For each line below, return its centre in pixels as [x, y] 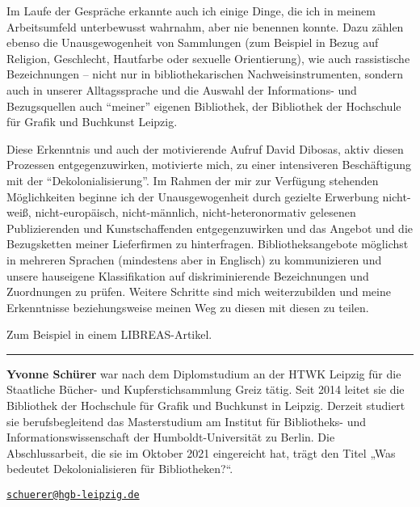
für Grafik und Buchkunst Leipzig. [92, 122]
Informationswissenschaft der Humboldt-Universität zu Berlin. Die [171, 437]
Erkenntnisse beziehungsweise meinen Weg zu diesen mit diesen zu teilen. [188, 307]
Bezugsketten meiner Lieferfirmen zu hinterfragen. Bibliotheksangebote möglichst [208, 244]
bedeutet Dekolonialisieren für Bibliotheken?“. [120, 469]
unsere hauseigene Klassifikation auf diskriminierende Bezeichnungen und [188, 275]
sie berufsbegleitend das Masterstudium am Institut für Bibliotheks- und [187, 421]
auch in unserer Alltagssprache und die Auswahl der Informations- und [182, 89]
